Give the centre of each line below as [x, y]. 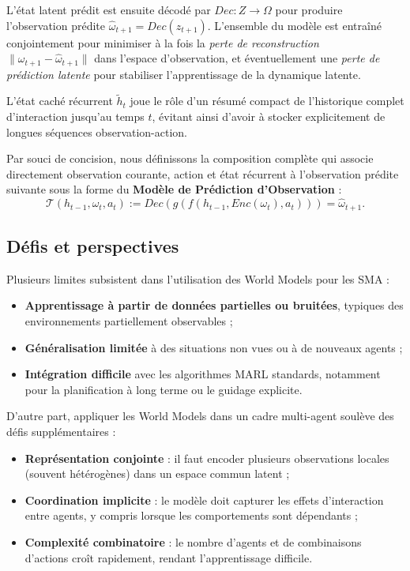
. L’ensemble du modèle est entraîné [294, 25]
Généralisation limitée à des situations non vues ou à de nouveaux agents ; [214, 347]
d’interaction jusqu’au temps [75, 116]
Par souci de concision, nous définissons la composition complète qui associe [190, 158]
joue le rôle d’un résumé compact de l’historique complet [267, 101]
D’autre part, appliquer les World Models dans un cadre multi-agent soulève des [200, 416]
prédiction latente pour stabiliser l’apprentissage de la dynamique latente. [184, 74]
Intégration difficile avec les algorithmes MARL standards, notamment [203, 374]
